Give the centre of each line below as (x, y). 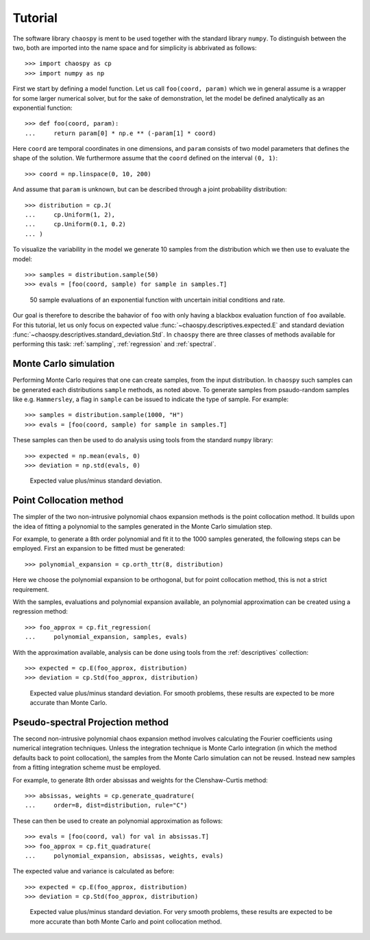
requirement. (31, 589)
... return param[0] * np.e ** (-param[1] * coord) (121, 133)
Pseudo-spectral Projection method (91, 722)
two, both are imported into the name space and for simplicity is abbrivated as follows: (135, 47)
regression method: (40, 612)
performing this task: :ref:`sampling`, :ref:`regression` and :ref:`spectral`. (114, 344)
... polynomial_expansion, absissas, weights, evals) (124, 856)
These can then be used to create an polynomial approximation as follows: (118, 821)
